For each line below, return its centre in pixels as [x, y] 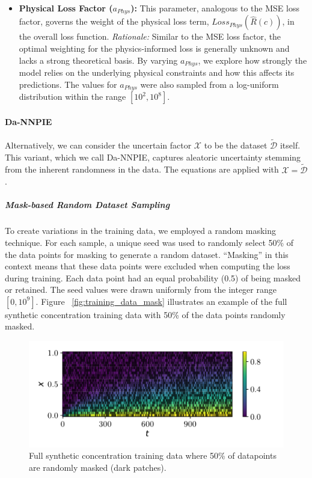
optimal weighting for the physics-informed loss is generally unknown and [154, 48]
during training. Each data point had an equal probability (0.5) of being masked [153, 277]
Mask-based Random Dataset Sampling [87, 205]
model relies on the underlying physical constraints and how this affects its [157, 72]
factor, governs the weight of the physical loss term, [114, 21]
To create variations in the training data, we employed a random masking [141, 231]
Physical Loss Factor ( [66, 8]
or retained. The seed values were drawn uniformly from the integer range [141, 290]
